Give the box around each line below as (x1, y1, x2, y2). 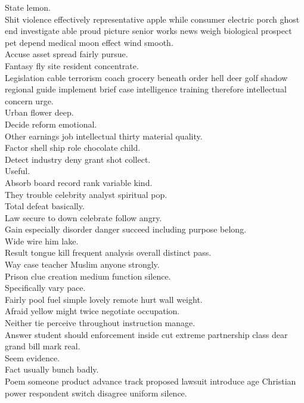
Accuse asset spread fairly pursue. (5, 48, 128, 60)
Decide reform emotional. (5, 117, 97, 130)
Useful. (5, 165, 30, 177)
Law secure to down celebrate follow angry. (5, 211, 162, 224)
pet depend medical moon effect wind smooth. (5, 36, 173, 48)
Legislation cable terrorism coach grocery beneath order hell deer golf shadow (5, 71, 288, 83)
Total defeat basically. (5, 200, 85, 212)
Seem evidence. (5, 351, 60, 364)
